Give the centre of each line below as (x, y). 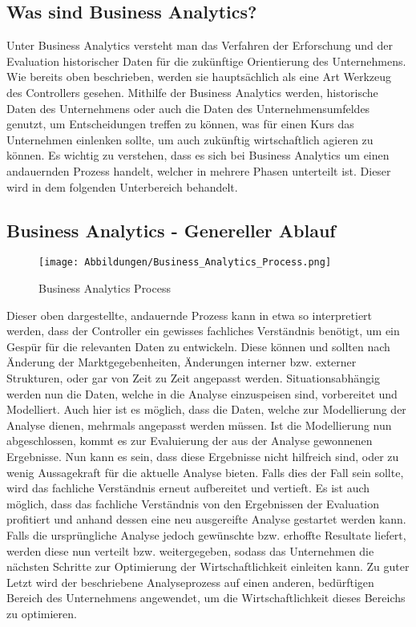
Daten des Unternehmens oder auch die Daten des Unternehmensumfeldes (188, 108)
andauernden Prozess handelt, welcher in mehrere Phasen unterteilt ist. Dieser (199, 170)
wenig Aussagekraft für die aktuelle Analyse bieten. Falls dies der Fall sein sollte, (205, 472)
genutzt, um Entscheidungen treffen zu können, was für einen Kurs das (180, 124)
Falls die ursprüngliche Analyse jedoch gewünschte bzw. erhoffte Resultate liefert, (206, 534)
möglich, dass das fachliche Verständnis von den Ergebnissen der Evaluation (193, 503)
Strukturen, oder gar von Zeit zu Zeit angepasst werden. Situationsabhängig (193, 377)
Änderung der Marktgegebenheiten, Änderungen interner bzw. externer (182, 362)
